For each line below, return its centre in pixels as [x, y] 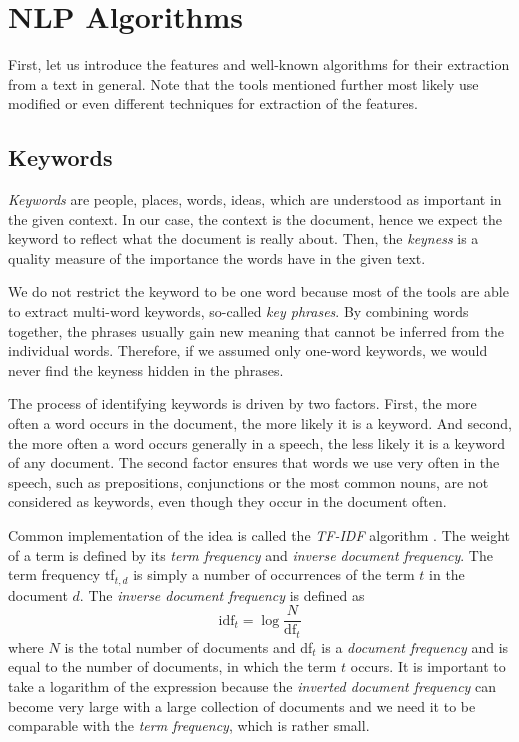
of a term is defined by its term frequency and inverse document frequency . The [250, 554]
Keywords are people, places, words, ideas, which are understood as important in [255, 199]
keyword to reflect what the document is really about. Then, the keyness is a [243, 238]
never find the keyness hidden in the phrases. [146, 369]
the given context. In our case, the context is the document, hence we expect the [255, 218]
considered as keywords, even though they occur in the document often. [227, 501]
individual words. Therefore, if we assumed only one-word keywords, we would [248, 350]
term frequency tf [61, 574]
